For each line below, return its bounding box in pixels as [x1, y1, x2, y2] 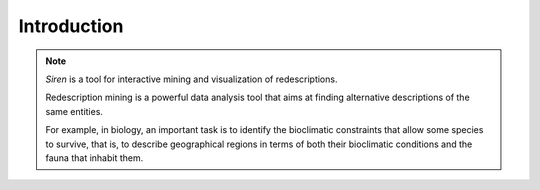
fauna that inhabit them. [45, 151, 144, 164]
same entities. [45, 105, 104, 117]
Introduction [18, 15, 124, 37]
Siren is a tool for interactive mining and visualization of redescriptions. [45, 73, 338, 85]
